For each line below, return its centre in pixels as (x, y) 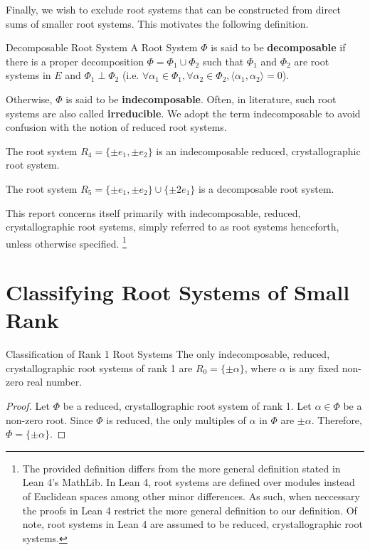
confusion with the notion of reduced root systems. (116, 127)
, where (260, 367)
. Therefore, (337, 419)
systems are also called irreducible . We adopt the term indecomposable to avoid (183, 113)
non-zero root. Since (49, 419)
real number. (54, 382)
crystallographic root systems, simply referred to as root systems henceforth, (173, 227)
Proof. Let (28, 406)
